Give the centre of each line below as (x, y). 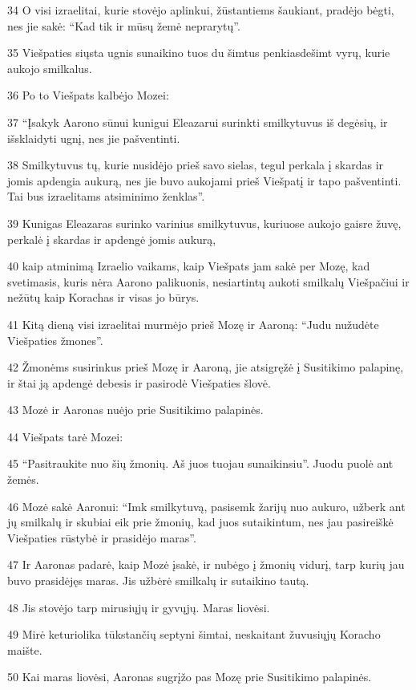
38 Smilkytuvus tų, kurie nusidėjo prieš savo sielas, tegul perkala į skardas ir (196, 165)
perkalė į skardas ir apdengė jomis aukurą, (112, 239)
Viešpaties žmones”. (55, 340)
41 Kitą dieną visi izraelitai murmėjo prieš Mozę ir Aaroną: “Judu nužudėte (193, 324)
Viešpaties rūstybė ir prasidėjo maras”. (102, 537)
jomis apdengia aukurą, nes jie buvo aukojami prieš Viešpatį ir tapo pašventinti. (204, 180)
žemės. (23, 479)
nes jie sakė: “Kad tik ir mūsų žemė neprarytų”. (124, 25)
